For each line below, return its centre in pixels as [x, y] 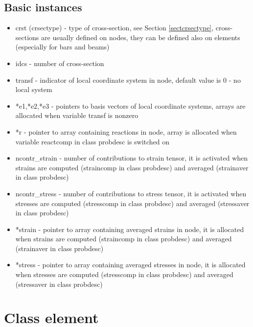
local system [34, 89]
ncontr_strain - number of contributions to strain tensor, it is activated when [132, 158]
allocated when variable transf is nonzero [77, 115]
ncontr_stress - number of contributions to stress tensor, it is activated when [131, 193]
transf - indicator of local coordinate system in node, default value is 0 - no [128, 80]
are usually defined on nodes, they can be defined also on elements [141, 37]
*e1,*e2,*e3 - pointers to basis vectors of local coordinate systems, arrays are [130, 105]
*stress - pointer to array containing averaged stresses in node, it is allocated [130, 265]
